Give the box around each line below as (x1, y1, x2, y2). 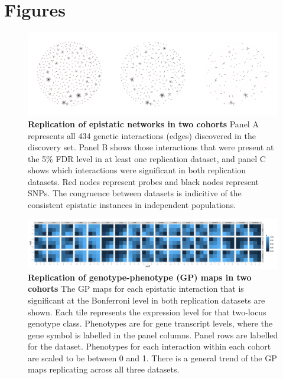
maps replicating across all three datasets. (28, 363, 180, 375)
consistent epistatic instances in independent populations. (28, 199, 236, 211)
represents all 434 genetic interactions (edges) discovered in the (28, 129, 256, 141)
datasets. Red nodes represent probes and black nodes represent (28, 175, 259, 187)
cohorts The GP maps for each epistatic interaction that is (28, 282, 244, 295)
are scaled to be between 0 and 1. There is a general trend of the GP (28, 351, 277, 364)
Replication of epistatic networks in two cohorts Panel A (28, 117, 259, 130)
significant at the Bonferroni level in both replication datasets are (28, 294, 265, 306)
